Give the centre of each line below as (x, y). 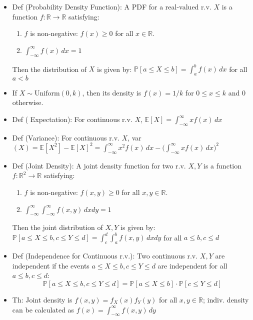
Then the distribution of (49, 69)
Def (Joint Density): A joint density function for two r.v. (99, 165)
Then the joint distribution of (57, 227)
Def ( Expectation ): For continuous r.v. (72, 119)
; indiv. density (226, 299)
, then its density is (112, 92)
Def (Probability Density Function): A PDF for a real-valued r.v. (112, 6)
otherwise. (28, 102)
